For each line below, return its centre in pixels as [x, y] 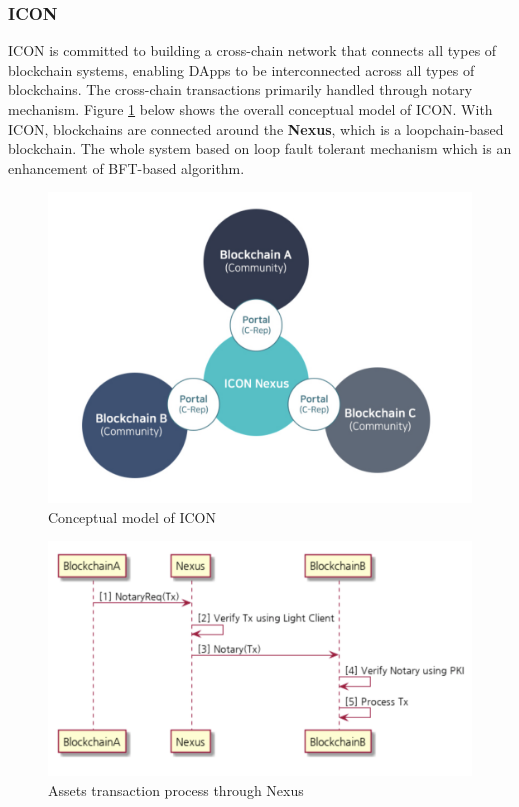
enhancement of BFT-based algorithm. [126, 167]
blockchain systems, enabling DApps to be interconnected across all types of [241, 69]
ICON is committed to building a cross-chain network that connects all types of [252, 50]
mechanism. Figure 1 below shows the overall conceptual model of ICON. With [250, 109]
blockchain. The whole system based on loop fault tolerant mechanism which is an [260, 148]
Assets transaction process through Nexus [176, 789]
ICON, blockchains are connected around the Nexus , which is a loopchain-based [256, 128]
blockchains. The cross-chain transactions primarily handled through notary [240, 89]
